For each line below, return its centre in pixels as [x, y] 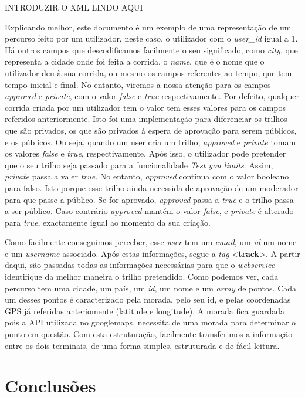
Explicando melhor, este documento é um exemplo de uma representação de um [148, 27]
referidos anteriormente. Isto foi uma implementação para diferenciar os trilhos [146, 119]
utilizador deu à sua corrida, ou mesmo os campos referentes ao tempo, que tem [148, 72]
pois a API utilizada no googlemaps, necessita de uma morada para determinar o [150, 322]
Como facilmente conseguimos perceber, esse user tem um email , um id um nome [151, 242]
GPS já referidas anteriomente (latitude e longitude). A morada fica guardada [145, 311]
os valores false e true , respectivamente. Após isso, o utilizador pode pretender [145, 153]
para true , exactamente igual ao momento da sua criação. [108, 222]
